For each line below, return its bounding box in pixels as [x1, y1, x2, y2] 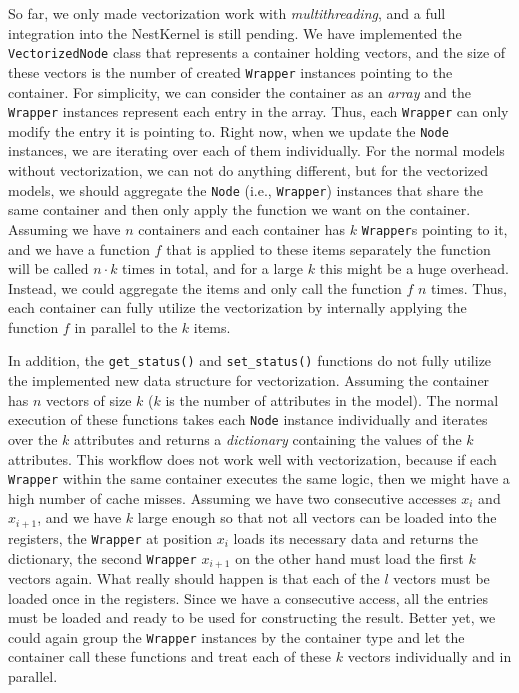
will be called [8, 258, 89, 279]
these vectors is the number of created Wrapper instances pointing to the [8, 61, 453, 82]
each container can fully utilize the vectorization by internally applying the [8, 297, 467, 318]
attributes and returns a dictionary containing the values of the [74, 428, 462, 449]
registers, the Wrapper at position [8, 527, 213, 548]
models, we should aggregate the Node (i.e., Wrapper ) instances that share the [8, 179, 484, 200]
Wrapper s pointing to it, [361, 218, 508, 239]
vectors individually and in [347, 646, 512, 667]
